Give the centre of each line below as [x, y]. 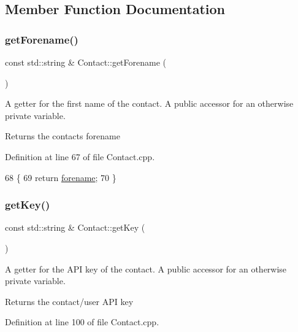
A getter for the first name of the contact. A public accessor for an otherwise [149, 103]
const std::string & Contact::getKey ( [75, 227]
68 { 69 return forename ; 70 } [61, 177]
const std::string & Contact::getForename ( [86, 62]
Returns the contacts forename [63, 136]
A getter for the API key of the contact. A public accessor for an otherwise [146, 268]
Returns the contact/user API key [69, 301]
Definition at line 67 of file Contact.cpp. [80, 156]
